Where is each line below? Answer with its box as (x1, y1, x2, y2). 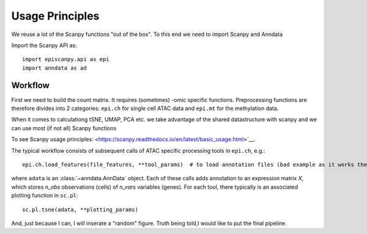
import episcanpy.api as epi (22, 56, 109, 63)
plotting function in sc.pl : (11, 192, 78, 199)
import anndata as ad (22, 64, 87, 71)
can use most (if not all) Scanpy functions (11, 124, 117, 131)
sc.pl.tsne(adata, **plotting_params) (22, 206, 139, 213)
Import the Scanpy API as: (11, 42, 77, 49)
